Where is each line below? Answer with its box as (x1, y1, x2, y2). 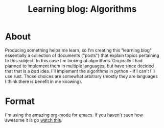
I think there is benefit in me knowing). (5, 78, 82, 84)
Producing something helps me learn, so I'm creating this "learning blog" (5, 47, 152, 53)
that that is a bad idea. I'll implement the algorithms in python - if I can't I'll (5, 68, 155, 74)
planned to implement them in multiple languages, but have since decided (5, 63, 154, 69)
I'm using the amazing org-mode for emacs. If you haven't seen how (5, 112, 143, 118)
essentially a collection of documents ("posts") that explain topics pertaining (5, 52, 160, 58)
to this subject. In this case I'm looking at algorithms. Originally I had (5, 57, 143, 63)
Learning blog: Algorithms (27, 3, 137, 15)
